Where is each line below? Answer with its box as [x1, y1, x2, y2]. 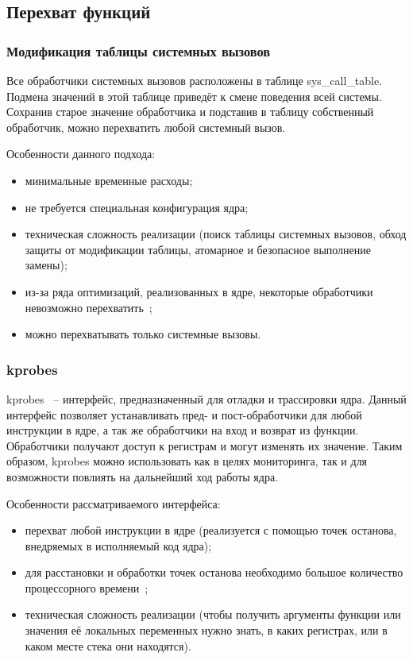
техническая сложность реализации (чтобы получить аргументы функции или [25, 606, 401, 623]
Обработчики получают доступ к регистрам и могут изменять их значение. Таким [6, 437, 403, 454]
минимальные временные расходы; [25, 172, 193, 188]
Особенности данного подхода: [6, 145, 156, 162]
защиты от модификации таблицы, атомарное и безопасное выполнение [25, 241, 372, 257]
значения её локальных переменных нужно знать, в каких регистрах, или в [25, 622, 388, 639]
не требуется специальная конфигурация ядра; [25, 199, 249, 215]
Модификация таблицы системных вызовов [6, 41, 271, 60]
